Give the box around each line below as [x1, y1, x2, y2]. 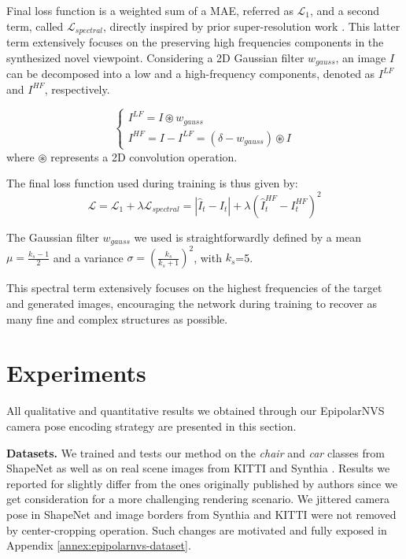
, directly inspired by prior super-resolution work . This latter [103, 17, 400, 34]
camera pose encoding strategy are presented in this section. [6, 417, 297, 434]
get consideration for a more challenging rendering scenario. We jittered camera [6, 491, 389, 507]
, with [194, 249, 222, 265]
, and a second [310, 2, 379, 18]
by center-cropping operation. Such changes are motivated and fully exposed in [6, 521, 387, 538]
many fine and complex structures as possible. [6, 310, 228, 327]
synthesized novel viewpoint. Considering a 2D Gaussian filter [6, 49, 304, 65]
